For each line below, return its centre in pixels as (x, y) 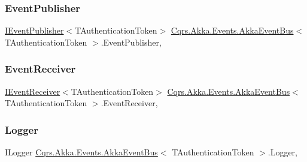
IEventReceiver (33, 91)
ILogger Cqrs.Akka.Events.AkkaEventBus (81, 152)
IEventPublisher (34, 30)
